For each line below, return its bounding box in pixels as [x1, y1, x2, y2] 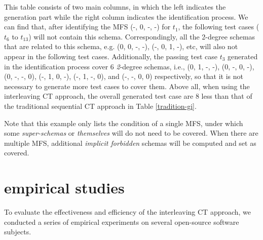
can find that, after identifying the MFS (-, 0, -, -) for [4, 21, 171, 32]
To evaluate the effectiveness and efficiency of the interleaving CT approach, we [4, 207, 251, 217]
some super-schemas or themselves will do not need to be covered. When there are [4, 128, 258, 138]
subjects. [4, 226, 31, 237]
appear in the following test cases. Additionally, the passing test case [4, 51, 217, 61]
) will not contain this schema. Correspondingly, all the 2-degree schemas [28, 31, 255, 42]
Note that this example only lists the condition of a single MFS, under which [4, 117, 243, 128]
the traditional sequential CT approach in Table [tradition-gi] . [4, 100, 197, 111]
